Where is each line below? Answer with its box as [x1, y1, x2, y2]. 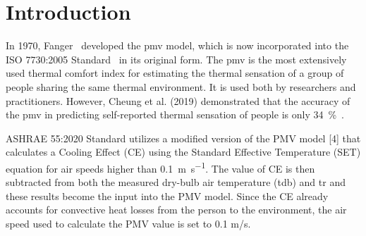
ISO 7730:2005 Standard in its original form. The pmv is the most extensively [6, 51, 347, 66]
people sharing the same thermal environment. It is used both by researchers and [6, 79, 356, 94]
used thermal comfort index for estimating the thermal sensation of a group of [6, 66, 344, 80]
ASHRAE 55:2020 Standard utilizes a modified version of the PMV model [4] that [6, 130, 361, 145]
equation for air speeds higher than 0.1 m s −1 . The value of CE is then [6, 159, 315, 175]
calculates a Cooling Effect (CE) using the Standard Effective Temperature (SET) [6, 144, 361, 159]
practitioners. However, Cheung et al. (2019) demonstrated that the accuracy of [6, 93, 350, 108]
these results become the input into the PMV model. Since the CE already [6, 188, 329, 203]
